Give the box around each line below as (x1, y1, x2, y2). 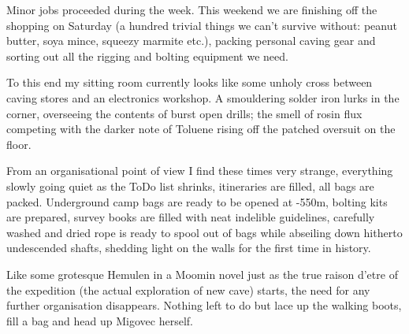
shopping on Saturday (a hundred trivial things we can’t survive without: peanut (6, 17, 397, 33)
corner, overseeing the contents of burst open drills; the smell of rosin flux (6, 105, 363, 121)
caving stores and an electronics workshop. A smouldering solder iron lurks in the (6, 89, 400, 106)
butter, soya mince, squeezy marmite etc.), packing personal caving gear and (6, 32, 376, 49)
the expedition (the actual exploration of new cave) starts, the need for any (6, 281, 370, 298)
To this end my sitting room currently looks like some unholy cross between (6, 74, 373, 91)
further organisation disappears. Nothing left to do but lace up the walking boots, (6, 297, 402, 314)
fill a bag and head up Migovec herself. (6, 312, 193, 328)
